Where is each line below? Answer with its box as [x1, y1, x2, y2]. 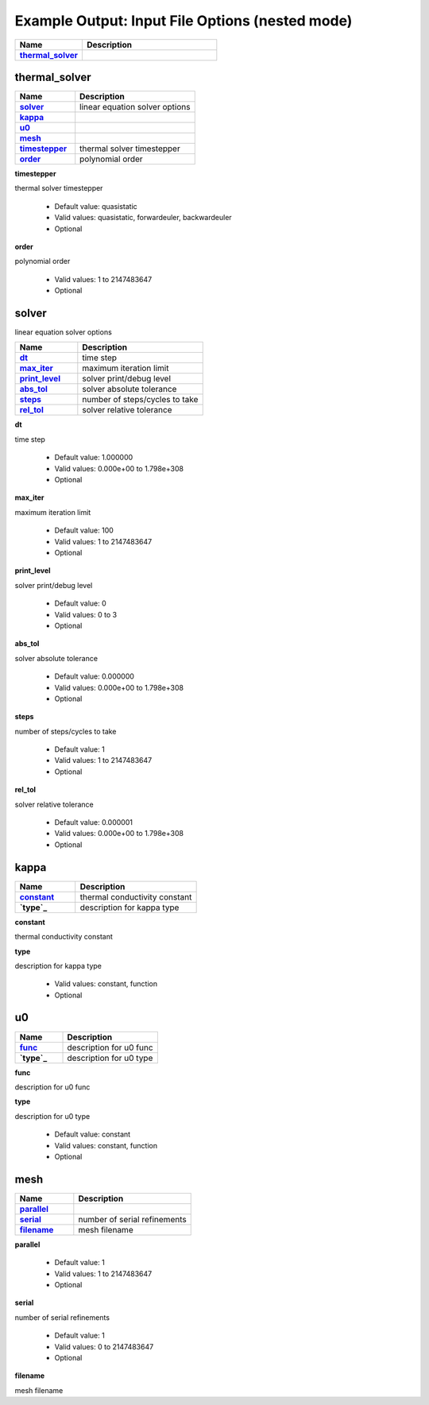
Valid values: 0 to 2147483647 [54, 1341, 154, 1351]
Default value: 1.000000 [54, 453, 133, 463]
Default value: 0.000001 [54, 818, 133, 827]
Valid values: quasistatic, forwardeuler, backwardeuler [54, 213, 232, 223]
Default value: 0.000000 [54, 672, 135, 681]
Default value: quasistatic [54, 201, 138, 211]
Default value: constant [54, 1129, 131, 1140]
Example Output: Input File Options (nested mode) [14, 12, 353, 29]
